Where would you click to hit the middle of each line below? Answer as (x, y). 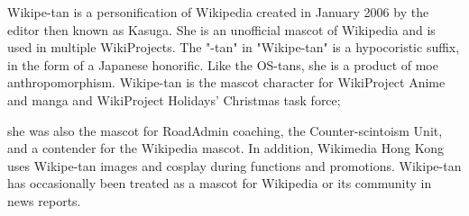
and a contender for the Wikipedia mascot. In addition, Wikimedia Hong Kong (225, 148)
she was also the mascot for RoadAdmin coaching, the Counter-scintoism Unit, (225, 130)
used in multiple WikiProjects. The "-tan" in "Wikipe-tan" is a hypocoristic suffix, (234, 47)
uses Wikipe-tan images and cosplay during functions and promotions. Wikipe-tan (234, 165)
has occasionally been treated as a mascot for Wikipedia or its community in (220, 183)
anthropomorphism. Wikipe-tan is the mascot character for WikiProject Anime (226, 82)
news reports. (44, 200)
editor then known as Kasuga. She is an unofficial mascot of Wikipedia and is (221, 29)
